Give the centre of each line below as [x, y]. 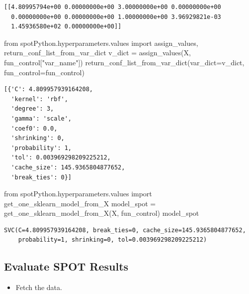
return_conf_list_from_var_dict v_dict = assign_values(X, [97, 53]
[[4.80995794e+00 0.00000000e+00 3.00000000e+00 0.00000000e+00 [113, 7]
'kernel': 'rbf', [40, 99]
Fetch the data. [39, 287]
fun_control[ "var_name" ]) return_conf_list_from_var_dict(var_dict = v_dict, [124, 62]
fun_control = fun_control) [44, 72]
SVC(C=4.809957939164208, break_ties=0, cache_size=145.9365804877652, [125, 230]
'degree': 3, [33, 109]
